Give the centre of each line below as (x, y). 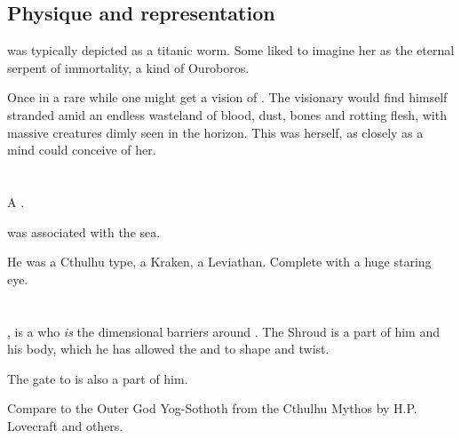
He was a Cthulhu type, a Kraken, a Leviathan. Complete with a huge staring (219, 262)
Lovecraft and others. (65, 425)
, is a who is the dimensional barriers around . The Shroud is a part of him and (223, 331)
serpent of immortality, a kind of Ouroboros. (128, 67)
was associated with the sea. (84, 231)
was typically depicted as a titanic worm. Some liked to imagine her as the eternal (231, 50)
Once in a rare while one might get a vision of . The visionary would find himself (227, 97)
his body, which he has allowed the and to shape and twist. (168, 349)
